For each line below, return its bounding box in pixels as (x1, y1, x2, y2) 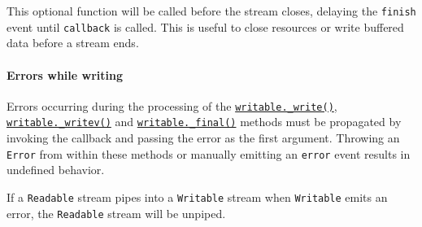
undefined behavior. (7, 161, 105, 178)
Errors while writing (7, 66, 123, 83)
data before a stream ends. (7, 34, 139, 51)
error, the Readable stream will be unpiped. (7, 204, 226, 221)
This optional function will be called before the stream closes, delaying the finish (7, 2, 416, 19)
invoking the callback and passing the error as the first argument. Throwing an (7, 129, 400, 146)
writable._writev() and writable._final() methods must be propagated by (7, 113, 402, 130)
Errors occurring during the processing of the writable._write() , (7, 97, 337, 114)
